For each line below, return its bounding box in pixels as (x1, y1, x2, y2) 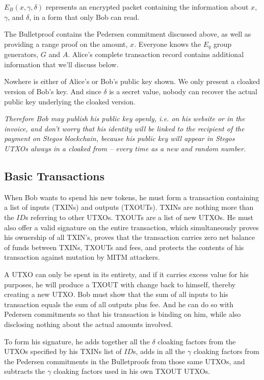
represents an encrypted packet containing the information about (45, 2, 249, 12)
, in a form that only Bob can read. (29, 11, 140, 22)
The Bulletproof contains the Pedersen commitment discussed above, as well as (4, 29, 251, 39)
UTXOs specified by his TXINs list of (4, 346, 122, 357)
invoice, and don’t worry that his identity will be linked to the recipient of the (4, 123, 245, 133)
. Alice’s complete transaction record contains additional (68, 49, 244, 60)
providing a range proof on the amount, (4, 38, 128, 49)
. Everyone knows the (134, 38, 201, 49)
